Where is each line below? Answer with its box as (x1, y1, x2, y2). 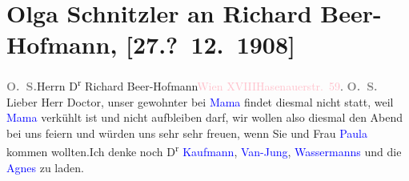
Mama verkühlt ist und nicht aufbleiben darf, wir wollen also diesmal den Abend (6, 109, 403, 126)
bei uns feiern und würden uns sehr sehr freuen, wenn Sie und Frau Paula (6, 124, 367, 141)
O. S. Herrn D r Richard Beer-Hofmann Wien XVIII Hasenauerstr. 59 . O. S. (6, 75, 378, 94)
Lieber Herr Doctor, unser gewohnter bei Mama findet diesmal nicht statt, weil (6, 93, 394, 110)
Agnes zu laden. (6, 159, 84, 175)
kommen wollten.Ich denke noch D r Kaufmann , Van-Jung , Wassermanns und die (6, 141, 402, 159)
